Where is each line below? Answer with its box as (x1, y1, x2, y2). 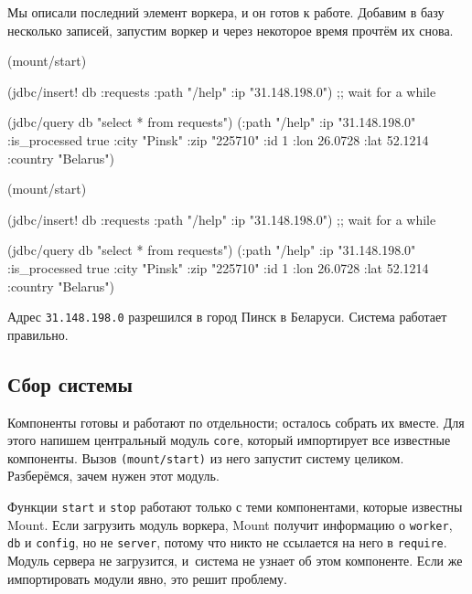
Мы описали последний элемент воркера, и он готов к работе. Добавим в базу (7, 3, 445, 21)
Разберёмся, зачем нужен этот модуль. (7, 466, 220, 485)
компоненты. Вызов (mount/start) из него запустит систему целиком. (7, 448, 404, 467)
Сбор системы (7, 369, 133, 398)
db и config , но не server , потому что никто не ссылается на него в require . (7, 533, 447, 552)
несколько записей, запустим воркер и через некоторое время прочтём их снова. (7, 20, 454, 39)
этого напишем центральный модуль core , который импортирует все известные (7, 430, 451, 450)
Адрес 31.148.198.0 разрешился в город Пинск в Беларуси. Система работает (7, 307, 447, 326)
